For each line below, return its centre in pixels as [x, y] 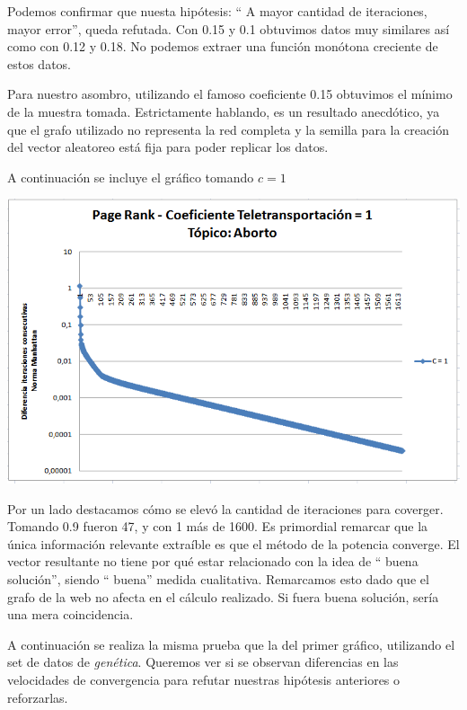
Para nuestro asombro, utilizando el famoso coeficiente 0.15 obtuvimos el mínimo [230, 94]
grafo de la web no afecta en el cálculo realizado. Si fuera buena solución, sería [223, 596]
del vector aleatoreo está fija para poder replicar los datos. [168, 147]
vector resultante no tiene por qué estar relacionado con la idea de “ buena [213, 561]
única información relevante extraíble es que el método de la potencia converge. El [233, 543]
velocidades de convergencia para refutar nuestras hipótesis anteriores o [204, 679]
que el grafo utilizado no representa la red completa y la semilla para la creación [228, 129]
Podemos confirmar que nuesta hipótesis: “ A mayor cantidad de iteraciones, [217, 11]
